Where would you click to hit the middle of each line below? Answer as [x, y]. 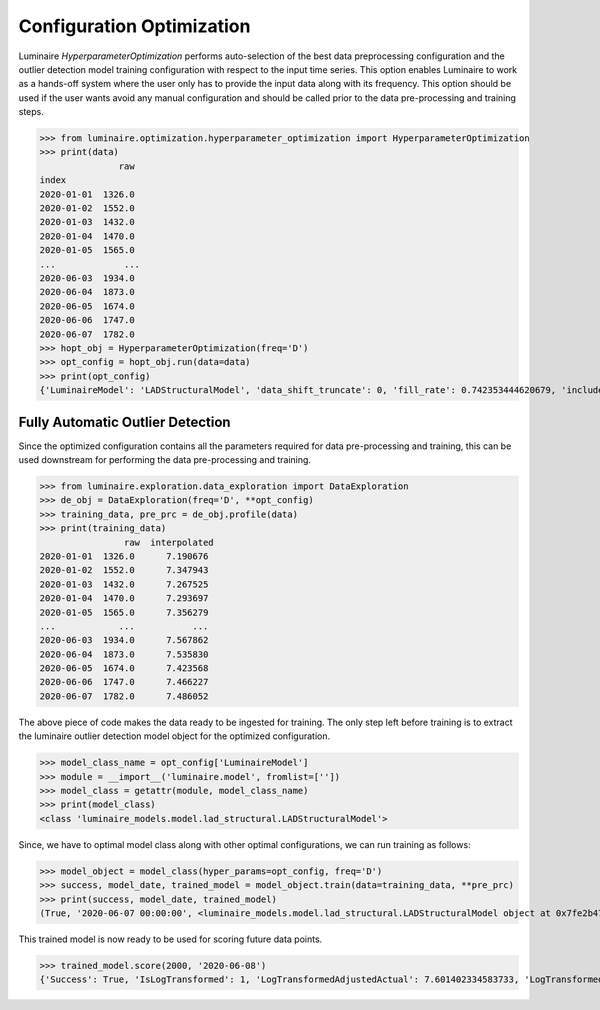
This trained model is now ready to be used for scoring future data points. [170, 939]
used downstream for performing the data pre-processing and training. [165, 460]
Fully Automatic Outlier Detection [124, 421]
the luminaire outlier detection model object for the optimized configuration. [174, 736]
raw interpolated [168, 542]
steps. [31, 112]
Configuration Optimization [134, 26]
